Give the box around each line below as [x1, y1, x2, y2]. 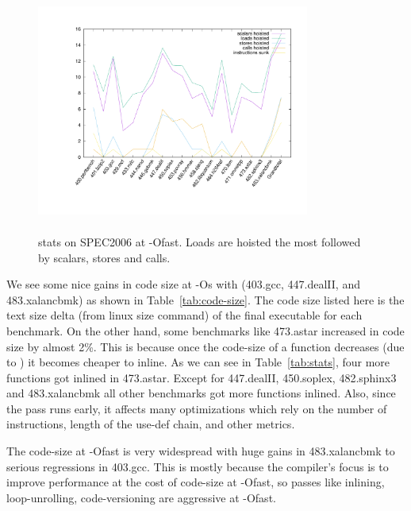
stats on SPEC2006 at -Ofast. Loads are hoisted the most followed [38, 233, 361, 250]
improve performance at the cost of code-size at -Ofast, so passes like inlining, [6, 474, 385, 490]
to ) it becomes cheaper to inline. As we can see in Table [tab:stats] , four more [6, 354, 390, 370]
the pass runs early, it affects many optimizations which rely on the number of [6, 400, 387, 416]
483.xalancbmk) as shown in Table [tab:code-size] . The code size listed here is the [6, 291, 405, 308]
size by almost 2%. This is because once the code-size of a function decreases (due [6, 338, 405, 354]
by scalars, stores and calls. [38, 249, 171, 265]
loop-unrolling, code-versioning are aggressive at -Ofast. [6, 489, 276, 505]
